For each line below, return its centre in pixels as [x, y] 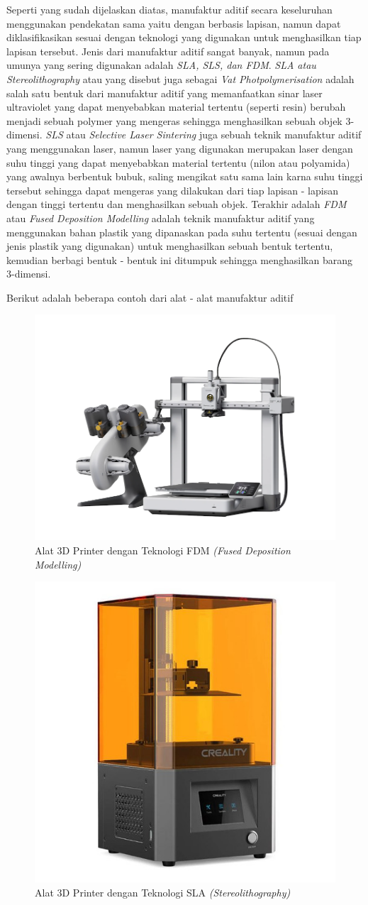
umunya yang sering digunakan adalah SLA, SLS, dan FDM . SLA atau [161, 65]
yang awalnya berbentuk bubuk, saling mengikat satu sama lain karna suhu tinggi [185, 176]
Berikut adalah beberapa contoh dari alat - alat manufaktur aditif [150, 297]
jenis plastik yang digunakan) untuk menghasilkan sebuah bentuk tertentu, [170, 246]
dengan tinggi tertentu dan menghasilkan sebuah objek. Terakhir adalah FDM [177, 204]
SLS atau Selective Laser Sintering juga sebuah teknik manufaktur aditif [203, 135]
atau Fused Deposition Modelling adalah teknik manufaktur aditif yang [161, 218]
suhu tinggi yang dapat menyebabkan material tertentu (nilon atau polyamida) [178, 162]
